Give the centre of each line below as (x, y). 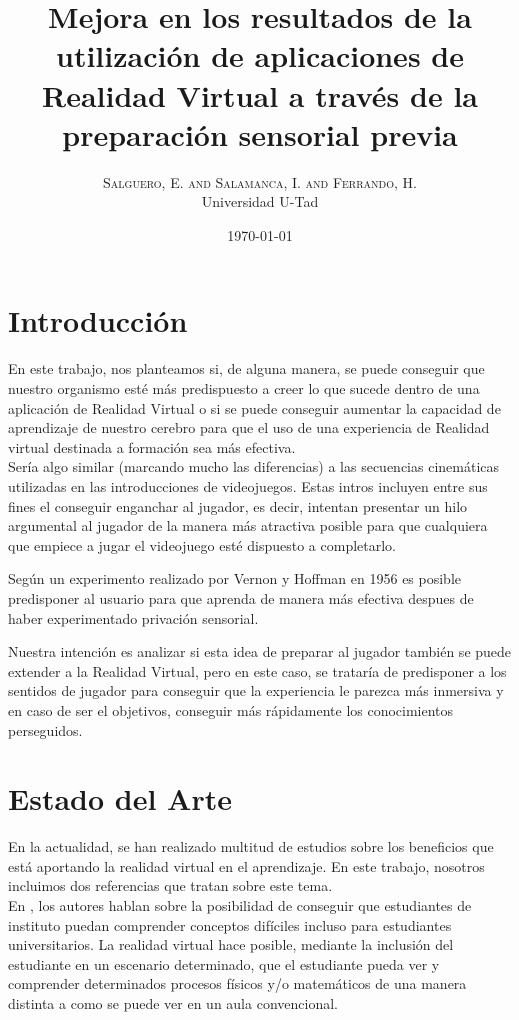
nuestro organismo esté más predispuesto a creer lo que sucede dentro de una (244, 388)
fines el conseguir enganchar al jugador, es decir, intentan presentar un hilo (238, 505)
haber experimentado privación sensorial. (133, 617)
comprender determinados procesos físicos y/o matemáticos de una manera (237, 983)
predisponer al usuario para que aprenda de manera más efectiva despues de (241, 597)
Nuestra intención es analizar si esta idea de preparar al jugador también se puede (260, 651)
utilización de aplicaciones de (260, 55)
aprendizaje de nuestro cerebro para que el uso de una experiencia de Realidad (249, 427)
